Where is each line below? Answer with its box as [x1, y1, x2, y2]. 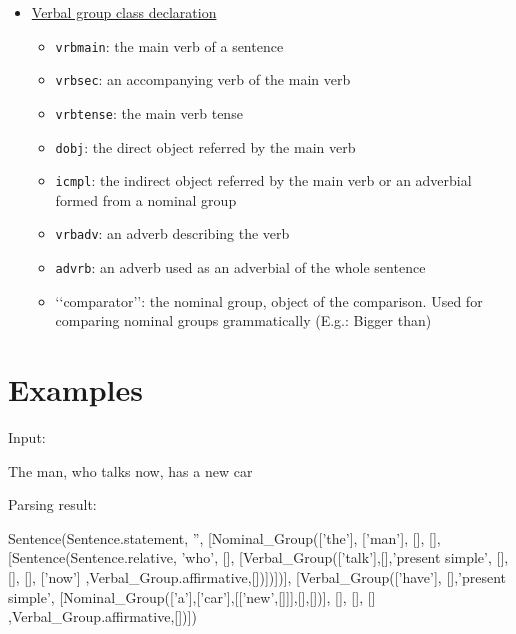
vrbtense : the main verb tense [55, 102, 243, 123]
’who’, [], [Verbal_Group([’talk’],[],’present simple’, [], [181, 547, 509, 568]
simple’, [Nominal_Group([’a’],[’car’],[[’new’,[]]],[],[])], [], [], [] [8, 586, 376, 607]
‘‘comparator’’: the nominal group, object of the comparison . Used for [55, 290, 483, 311]
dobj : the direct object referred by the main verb [55, 136, 356, 157]
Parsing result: [8, 494, 97, 515]
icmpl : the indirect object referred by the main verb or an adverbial [55, 170, 472, 191]
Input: [8, 427, 46, 448]
